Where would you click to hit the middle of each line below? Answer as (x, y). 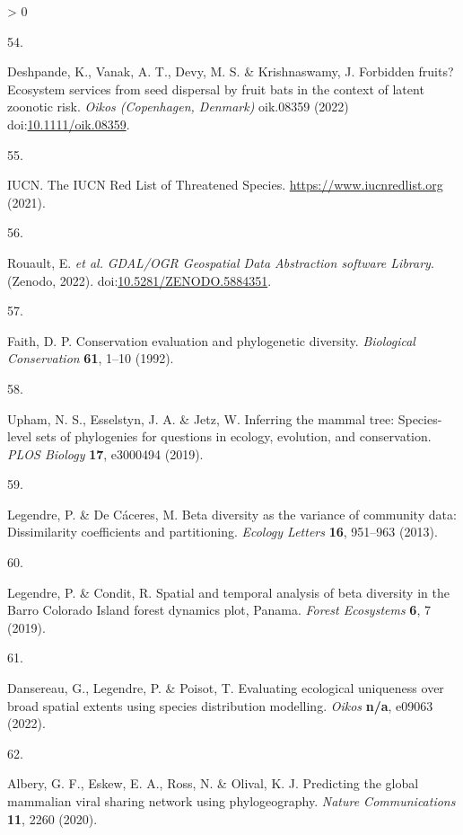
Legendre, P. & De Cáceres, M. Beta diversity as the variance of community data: (232, 514)
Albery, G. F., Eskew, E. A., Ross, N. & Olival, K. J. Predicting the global (213, 783)
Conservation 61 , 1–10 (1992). (91, 358)
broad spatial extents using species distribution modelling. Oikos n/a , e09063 (220, 705)
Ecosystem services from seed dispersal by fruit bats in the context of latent (216, 89)
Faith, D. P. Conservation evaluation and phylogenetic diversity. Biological (211, 340)
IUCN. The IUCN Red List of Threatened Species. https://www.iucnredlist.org (225, 185)
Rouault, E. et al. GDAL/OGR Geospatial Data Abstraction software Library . (221, 262)
